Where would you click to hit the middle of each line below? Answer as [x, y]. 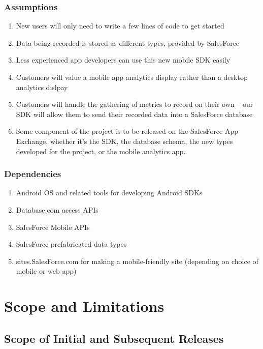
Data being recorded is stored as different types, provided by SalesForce [128, 42]
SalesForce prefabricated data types [71, 244]
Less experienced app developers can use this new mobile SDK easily [123, 60]
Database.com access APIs [57, 209]
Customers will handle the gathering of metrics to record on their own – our [135, 104]
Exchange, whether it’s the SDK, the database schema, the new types [124, 141]
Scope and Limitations [84, 306]
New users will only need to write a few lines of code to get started [120, 26]
